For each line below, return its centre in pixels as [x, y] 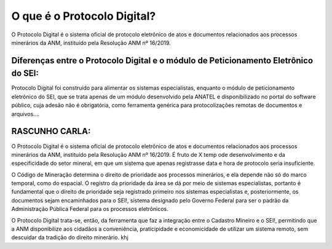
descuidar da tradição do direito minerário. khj [70, 237]
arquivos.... [26, 114]
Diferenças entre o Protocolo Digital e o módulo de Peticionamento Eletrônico [162, 61]
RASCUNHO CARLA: [51, 131]
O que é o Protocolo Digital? [84, 16]
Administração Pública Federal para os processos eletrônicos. [90, 209]
